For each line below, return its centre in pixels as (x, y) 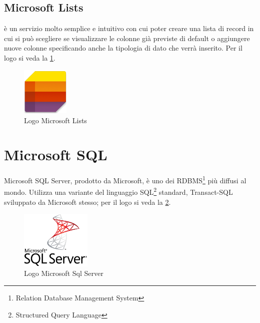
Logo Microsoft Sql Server (64, 273)
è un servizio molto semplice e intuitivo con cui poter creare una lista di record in (129, 28)
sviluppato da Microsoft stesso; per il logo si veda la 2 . (87, 202)
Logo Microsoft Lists (55, 120)
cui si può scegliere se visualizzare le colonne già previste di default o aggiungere (127, 38)
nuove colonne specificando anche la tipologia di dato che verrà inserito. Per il (123, 48)
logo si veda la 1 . (30, 57)
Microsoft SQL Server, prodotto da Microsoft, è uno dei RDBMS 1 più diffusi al (125, 180)
